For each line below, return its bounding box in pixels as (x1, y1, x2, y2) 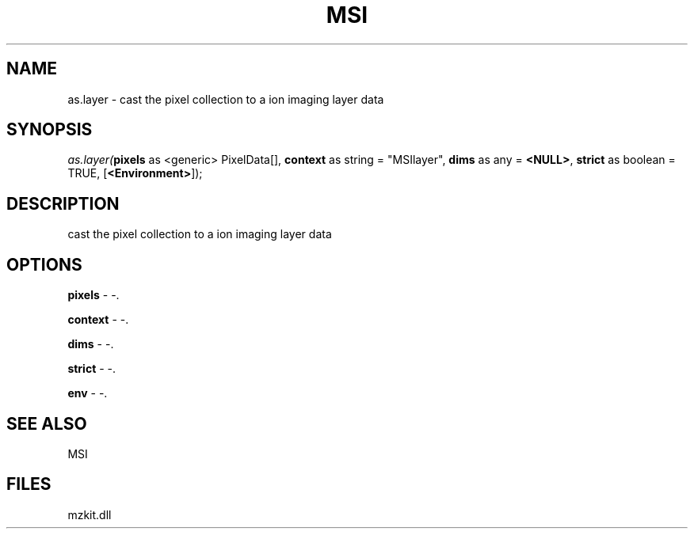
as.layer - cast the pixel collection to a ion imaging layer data (67, 92, 384, 106)
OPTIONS (6, 254, 82, 275)
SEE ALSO (6, 413, 87, 434)
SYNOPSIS (6, 120, 93, 140)
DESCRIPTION (6, 193, 120, 214)
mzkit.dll (67, 507, 112, 522)
